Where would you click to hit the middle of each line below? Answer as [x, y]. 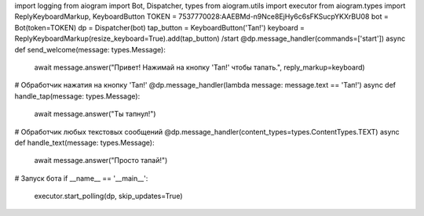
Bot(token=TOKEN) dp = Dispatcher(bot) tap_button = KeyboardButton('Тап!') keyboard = [160, 27]
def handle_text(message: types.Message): [84, 142]
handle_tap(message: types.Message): [77, 96]
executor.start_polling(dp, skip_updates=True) [108, 196]
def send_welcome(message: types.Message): [90, 49]
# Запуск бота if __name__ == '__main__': [81, 178]
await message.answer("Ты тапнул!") [95, 114]
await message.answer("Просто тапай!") [101, 160]
